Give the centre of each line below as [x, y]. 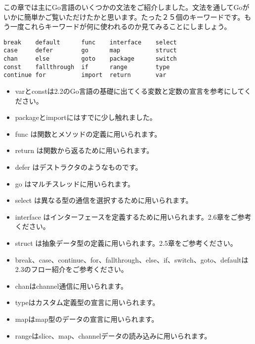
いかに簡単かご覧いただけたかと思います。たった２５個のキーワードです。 [124, 17]
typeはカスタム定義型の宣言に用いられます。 [87, 302]
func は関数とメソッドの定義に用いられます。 [88, 134]
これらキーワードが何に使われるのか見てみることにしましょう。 [127, 26]
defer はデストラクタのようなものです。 [79, 167]
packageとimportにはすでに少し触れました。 [86, 117]
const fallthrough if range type [87, 67]
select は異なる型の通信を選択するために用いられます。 [104, 200]
